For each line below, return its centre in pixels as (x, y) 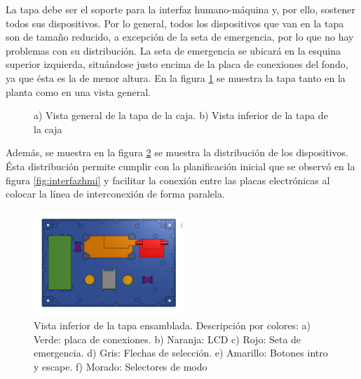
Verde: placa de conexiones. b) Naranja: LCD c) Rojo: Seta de (168, 339)
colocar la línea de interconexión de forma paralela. (115, 194)
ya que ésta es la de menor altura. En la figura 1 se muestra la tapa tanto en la (176, 77)
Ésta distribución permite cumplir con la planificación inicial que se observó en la (180, 166)
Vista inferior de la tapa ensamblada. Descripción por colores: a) (172, 325)
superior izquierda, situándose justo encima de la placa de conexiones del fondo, (177, 64)
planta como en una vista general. (79, 91)
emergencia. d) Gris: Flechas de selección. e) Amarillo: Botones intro (181, 353)
